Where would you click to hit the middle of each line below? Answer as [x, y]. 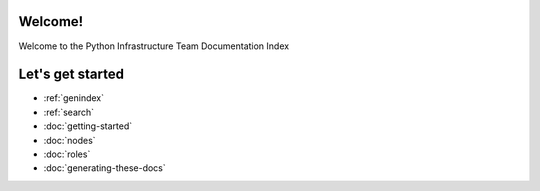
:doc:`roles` [67, 154]
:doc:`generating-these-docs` [105, 168]
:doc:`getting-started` [88, 126]
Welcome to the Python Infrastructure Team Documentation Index [154, 46]
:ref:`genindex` [74, 98]
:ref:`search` [69, 112]
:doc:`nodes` [69, 140]
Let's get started [71, 74]
